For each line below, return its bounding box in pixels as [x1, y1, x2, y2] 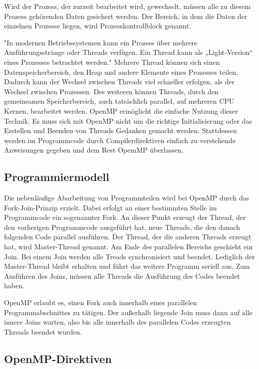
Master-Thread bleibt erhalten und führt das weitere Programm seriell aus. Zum [4, 261, 250, 271]
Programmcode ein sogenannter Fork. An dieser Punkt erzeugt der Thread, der [4, 212, 246, 222]
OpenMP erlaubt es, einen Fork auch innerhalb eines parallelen [4, 297, 197, 308]
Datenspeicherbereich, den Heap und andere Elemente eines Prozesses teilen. [4, 66, 238, 77]
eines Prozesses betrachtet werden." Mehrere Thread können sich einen [4, 56, 220, 67]
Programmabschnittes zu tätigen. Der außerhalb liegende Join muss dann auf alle [4, 307, 253, 317]
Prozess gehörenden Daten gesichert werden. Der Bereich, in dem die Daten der [4, 10, 248, 21]
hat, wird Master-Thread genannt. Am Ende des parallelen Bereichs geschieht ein [4, 241, 253, 252]
